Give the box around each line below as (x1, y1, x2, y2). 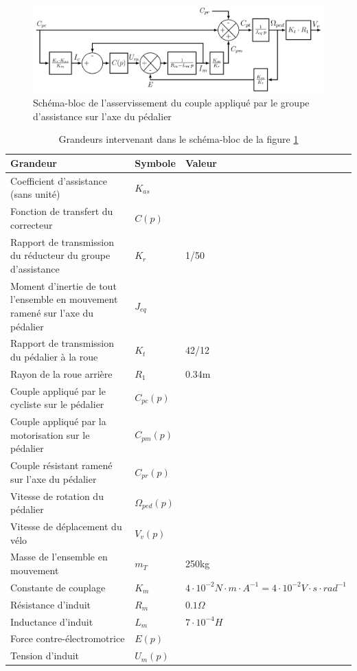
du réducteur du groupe (10, 248, 111, 262)
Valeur (185, 156, 217, 170)
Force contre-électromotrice (10, 631, 125, 646)
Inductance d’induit (10, 614, 93, 628)
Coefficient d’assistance (10, 173, 107, 187)
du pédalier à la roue (10, 349, 98, 363)
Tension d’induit (10, 648, 80, 663)
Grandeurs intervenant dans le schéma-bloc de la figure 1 (58, 132, 299, 146)
